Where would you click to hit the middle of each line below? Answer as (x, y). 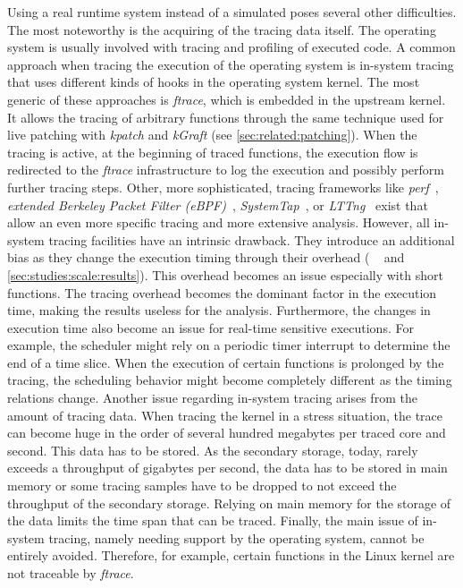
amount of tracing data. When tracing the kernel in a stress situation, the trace (225, 415)
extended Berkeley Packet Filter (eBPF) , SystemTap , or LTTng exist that (218, 205)
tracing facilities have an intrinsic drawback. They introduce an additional (252, 239)
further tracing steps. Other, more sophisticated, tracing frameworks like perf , (223, 187)
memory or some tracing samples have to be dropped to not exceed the (202, 486)
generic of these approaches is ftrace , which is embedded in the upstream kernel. (227, 99)
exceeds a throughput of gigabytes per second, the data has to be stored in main (227, 468)
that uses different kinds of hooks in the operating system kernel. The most (214, 82)
